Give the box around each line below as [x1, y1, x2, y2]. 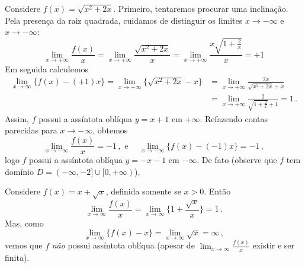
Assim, [5, 112, 29, 125]
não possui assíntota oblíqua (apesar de [52, 239, 195, 251]
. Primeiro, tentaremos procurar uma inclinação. [113, 2, 288, 14]
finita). [5, 251, 30, 263]
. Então [204, 185, 231, 197]
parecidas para [5, 124, 57, 136]
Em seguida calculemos [5, 62, 89, 75]
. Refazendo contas [200, 112, 268, 125]
